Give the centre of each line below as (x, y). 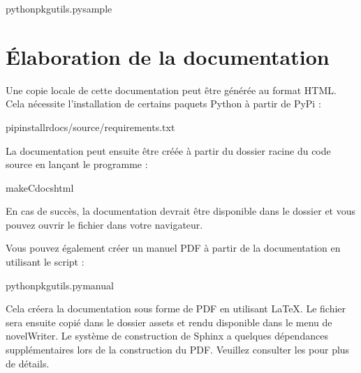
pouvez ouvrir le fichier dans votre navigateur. (104, 224)
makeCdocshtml (40, 187)
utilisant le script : (45, 262)
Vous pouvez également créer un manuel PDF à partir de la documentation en (173, 248)
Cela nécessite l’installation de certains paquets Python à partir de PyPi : (163, 104)
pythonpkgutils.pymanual (60, 285)
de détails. (28, 363)
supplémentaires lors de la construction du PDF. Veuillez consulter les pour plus (178, 350)
